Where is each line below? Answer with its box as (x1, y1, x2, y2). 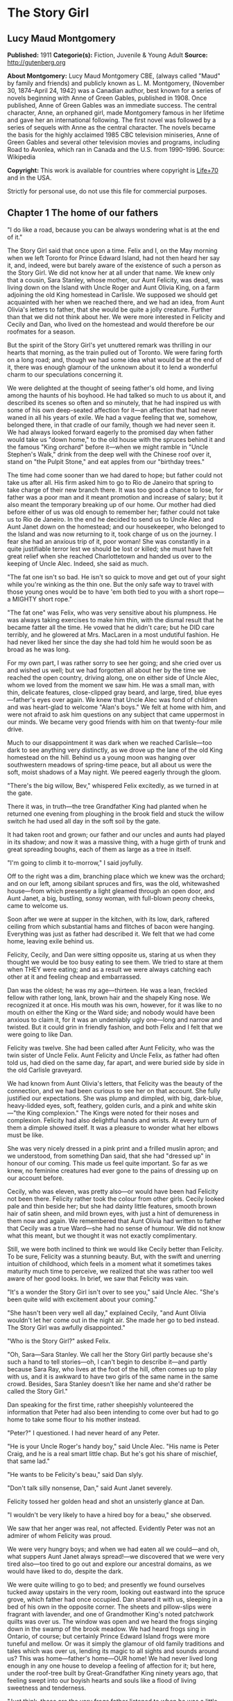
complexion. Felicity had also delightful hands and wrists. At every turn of (7, 1116, 217, 1125)
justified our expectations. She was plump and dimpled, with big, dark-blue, (7, 1094, 223, 1102)
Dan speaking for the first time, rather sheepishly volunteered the (7, 1400, 194, 1409)
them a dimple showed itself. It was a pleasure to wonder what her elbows (7, 1123, 219, 1131)
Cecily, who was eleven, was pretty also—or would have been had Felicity (7, 1187, 218, 1195)
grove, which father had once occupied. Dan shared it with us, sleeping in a (7, 1595, 223, 1603)
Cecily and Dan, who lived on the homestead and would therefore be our (7, 320, 215, 328)
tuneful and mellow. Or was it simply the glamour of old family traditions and (7, 1639, 225, 1648)
